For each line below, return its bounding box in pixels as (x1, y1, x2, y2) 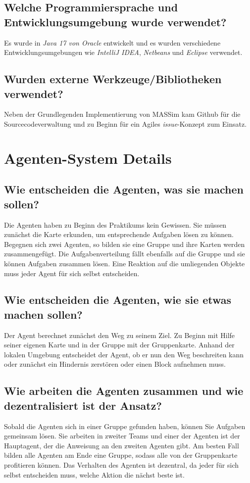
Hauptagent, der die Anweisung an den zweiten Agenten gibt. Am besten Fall (4, 440, 239, 450)
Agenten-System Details (4, 147, 172, 168)
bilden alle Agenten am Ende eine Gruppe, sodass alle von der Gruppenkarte (4, 450, 238, 460)
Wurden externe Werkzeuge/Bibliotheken (4, 71, 222, 87)
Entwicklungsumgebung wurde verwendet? (4, 14, 227, 29)
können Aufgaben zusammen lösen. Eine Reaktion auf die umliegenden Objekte (4, 258, 245, 268)
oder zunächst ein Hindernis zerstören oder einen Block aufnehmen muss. (4, 359, 226, 369)
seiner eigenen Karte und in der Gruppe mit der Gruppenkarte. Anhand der (4, 339, 235, 350)
